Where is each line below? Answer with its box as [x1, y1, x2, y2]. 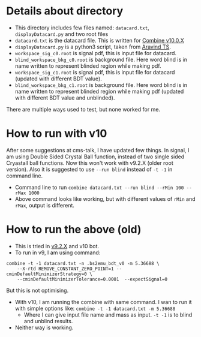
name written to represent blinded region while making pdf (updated [14, 88, 184, 95]
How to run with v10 [6, 127, 107, 140]
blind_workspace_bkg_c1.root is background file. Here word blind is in [14, 81, 188, 88]
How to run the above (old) [6, 223, 142, 236]
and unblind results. [23, 317, 73, 324]
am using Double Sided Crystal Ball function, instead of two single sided [6, 153, 185, 160]
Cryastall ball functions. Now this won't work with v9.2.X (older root [6, 159, 173, 166]
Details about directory [6, 4, 124, 18]
